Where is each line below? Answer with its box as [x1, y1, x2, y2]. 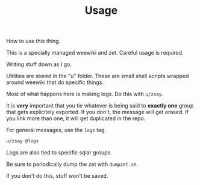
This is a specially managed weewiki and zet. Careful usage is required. [6, 49, 184, 56]
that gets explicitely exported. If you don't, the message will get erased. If [6, 109, 189, 116]
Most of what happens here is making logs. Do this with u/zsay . [6, 91, 164, 98]
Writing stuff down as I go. [6, 61, 72, 68]
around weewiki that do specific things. [6, 79, 104, 86]
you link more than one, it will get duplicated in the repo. [6, 115, 146, 122]
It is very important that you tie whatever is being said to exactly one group [6, 102, 194, 109]
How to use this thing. [6, 37, 61, 45]
